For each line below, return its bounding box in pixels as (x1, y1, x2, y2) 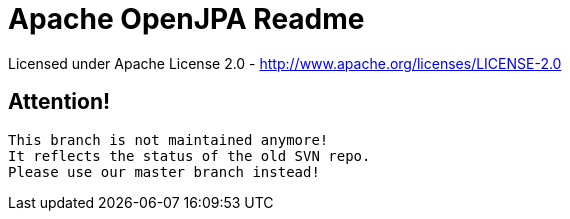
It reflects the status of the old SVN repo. (8, 147, 371, 164)
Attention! (8, 89, 111, 115)
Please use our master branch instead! (8, 163, 320, 180)
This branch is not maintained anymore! (8, 131, 329, 148)
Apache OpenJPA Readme (8, 2, 365, 36)
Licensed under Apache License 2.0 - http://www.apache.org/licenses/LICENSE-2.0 (8, 54, 562, 72)
